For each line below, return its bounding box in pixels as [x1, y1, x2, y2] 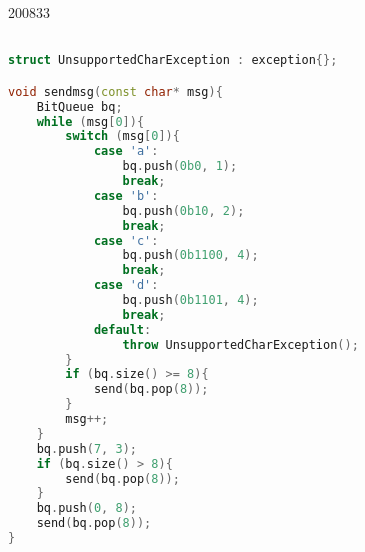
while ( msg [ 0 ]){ [36, 114, 145, 129]
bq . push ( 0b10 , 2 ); [122, 203, 245, 218]
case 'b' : [93, 188, 159, 203]
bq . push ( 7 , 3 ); [36, 441, 137, 456]
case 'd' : [93, 278, 159, 293]
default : [93, 322, 152, 337]
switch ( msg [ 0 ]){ [65, 129, 180, 144]
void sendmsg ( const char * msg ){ [8, 84, 223, 99]
